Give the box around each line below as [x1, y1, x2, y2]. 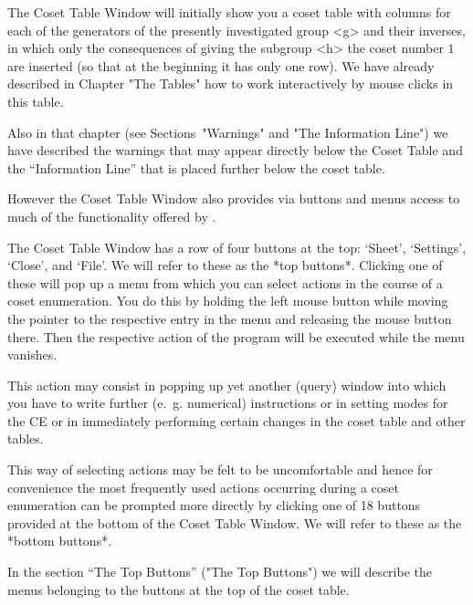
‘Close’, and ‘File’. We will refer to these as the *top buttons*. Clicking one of [7, 256, 443, 275]
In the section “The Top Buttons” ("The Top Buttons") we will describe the [7, 562, 432, 581]
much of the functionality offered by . [7, 206, 216, 225]
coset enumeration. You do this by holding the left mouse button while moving [7, 291, 448, 310]
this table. [7, 91, 64, 110]
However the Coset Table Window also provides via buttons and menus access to [7, 189, 460, 208]
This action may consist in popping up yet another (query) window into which [7, 375, 447, 394]
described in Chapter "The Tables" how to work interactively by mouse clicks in [7, 74, 454, 93]
